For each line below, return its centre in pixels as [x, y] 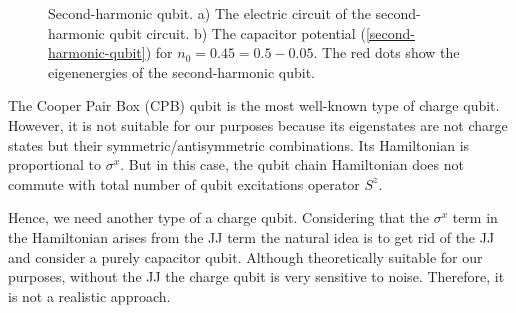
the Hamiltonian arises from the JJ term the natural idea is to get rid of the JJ [251, 236]
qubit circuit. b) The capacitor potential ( [237, 32]
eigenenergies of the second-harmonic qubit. [182, 71]
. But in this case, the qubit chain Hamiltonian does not [292, 164]
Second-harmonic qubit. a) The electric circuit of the [209, 13]
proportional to [55, 164]
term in [475, 217]
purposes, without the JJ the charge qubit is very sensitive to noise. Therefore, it [256, 276]
